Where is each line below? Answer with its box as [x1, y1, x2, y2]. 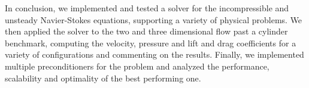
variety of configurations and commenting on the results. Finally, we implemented [5, 48, 304, 61]
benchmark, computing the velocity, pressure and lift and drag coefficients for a [5, 36, 296, 49]
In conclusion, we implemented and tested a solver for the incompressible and [5, 2, 289, 14]
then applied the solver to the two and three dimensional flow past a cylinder [5, 25, 288, 37]
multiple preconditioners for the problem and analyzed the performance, [5, 59, 269, 72]
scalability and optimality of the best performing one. [5, 71, 201, 84]
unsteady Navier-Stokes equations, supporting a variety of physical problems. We [5, 13, 302, 26]
